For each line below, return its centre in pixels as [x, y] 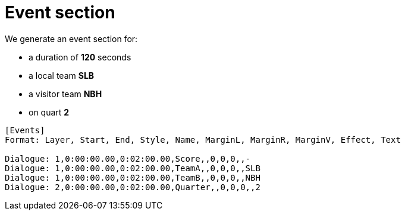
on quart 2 [49, 112]
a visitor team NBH [65, 94]
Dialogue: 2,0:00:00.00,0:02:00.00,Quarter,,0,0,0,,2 [133, 187]
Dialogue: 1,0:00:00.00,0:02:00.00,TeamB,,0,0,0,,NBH [133, 177]
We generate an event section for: [71, 38]
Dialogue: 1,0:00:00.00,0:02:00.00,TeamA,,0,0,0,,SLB [133, 168]
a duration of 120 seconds [80, 57]
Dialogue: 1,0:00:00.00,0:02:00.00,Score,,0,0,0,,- [128, 158]
